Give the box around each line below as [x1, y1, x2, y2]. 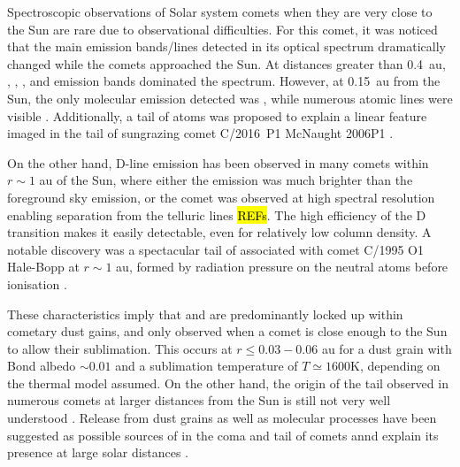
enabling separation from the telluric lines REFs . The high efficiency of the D [7, 205, 426, 224]
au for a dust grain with [321, 339, 452, 357]
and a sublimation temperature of [115, 356, 298, 375]
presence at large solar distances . [7, 443, 188, 462]
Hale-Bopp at [7, 257, 80, 276]
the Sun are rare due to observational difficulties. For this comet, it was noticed [7, 19, 438, 38]
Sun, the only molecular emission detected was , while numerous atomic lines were [7, 88, 453, 107]
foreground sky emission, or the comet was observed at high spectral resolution [7, 188, 435, 206]
